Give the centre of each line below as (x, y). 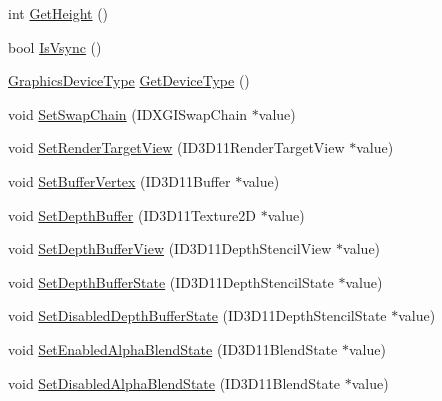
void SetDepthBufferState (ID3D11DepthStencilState (171, 281)
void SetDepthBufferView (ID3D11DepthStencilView (170, 248)
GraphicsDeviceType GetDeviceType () (129, 80)
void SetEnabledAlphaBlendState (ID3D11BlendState (173, 348)
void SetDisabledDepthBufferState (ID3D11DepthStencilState (197, 315)
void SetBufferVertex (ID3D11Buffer (119, 180)
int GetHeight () (58, 13)
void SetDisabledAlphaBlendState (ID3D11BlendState (174, 382)
